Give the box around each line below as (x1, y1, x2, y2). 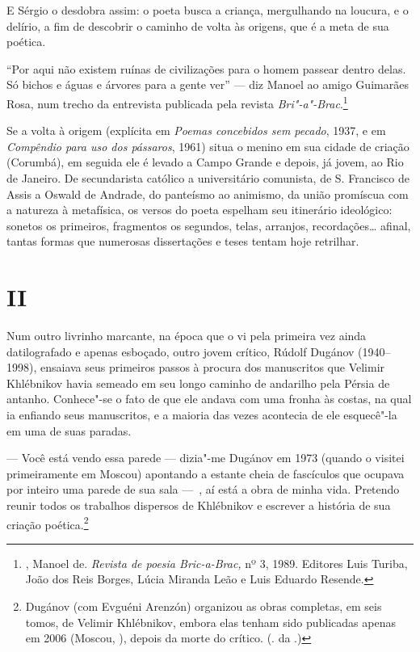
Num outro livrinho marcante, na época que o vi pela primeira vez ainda (6, 327, 367, 344)
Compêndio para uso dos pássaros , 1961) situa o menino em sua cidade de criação (6, 137, 409, 154)
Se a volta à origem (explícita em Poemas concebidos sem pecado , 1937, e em (6, 122, 386, 139)
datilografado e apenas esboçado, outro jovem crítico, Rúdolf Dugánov (6, 343, 355, 360)
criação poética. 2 (6, 513, 89, 532)
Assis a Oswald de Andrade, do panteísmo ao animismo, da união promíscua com (6, 185, 409, 202)
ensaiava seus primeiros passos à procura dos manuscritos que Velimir (40, 359, 385, 376)
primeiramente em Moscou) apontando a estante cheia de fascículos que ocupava (6, 465, 405, 482)
